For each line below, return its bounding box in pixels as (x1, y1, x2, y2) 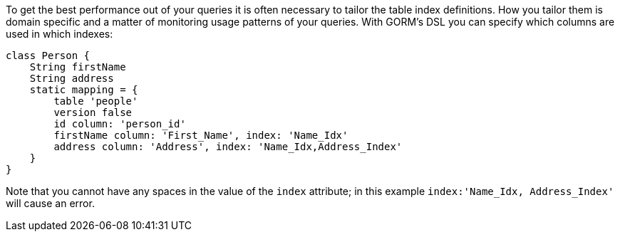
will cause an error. (6, 197, 95, 209)
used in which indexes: (6, 28, 113, 40)
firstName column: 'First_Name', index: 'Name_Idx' (53, 130, 348, 141)
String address (29, 73, 114, 84)
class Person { (6, 50, 91, 61)
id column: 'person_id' (53, 118, 186, 130)
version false (53, 107, 133, 118)
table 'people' (53, 95, 138, 107)
